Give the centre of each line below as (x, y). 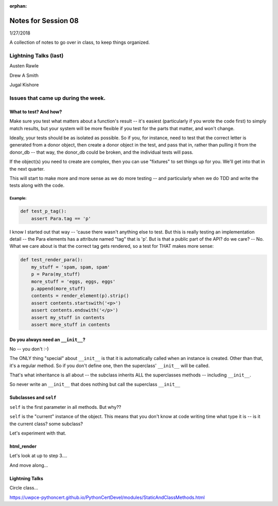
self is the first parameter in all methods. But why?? (65, 407)
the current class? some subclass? (46, 424)
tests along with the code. (37, 186)
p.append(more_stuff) (58, 288)
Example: (18, 198)
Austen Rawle (24, 66)
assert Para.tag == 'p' (61, 218)
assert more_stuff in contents (71, 324)
